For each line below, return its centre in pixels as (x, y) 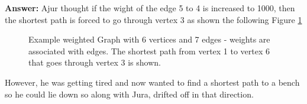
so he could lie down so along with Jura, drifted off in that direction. (129, 94)
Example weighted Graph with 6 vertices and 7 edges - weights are (149, 39)
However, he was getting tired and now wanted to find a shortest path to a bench (152, 82)
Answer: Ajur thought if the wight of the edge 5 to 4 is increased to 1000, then (150, 8)
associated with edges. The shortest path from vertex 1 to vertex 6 (149, 51)
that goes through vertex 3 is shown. (95, 62)
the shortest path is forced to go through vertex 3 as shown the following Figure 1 (153, 19)
